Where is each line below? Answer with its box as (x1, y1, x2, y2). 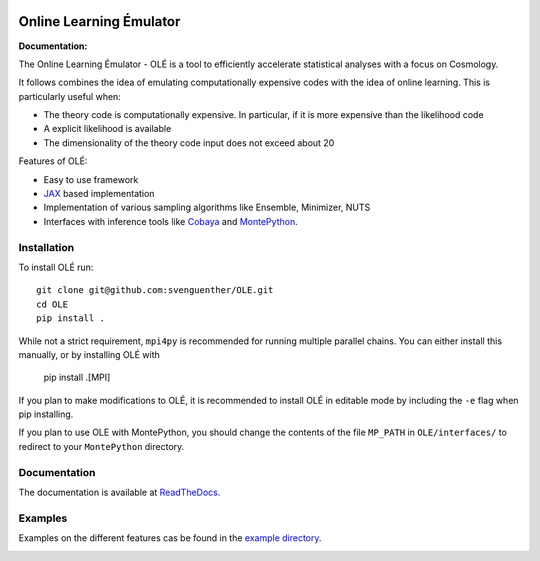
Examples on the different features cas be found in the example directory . (18, 532, 322, 544)
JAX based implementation (43, 188, 155, 200)
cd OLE (36, 298, 69, 310)
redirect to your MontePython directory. (18, 440, 185, 452)
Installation (18, 240, 75, 254)
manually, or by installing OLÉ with (18, 348, 160, 360)
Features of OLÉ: (18, 155, 88, 167)
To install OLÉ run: (18, 261, 94, 273)
